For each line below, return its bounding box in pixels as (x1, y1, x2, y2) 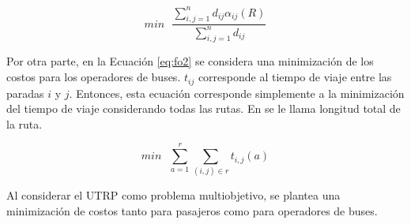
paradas (6, 84, 44, 101)
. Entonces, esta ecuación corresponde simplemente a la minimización (69, 84, 405, 101)
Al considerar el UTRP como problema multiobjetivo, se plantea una (6, 187, 341, 203)
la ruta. (6, 115, 43, 132)
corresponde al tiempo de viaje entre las (198, 69, 392, 85)
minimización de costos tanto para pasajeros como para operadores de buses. (6, 203, 378, 219)
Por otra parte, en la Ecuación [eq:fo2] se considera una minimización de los (6, 53, 374, 69)
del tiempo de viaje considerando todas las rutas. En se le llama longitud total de (6, 100, 401, 117)
